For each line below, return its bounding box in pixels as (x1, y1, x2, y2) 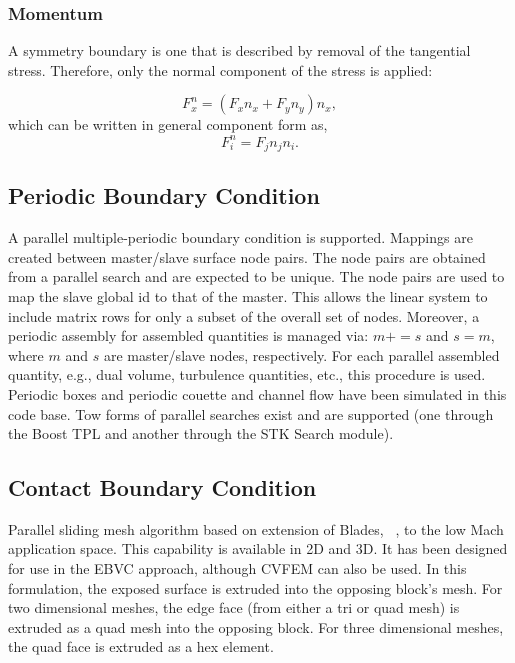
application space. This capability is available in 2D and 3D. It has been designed (8, 538, 508, 559)
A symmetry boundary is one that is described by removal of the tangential (8, 40, 471, 61)
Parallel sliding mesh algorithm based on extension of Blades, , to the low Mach (8, 518, 504, 539)
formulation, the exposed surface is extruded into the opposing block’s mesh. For (8, 577, 503, 598)
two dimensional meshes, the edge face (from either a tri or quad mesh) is (8, 597, 460, 618)
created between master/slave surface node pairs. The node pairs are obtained (8, 246, 486, 267)
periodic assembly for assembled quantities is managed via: (8, 325, 369, 346)
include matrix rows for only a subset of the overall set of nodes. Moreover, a (8, 305, 480, 326)
